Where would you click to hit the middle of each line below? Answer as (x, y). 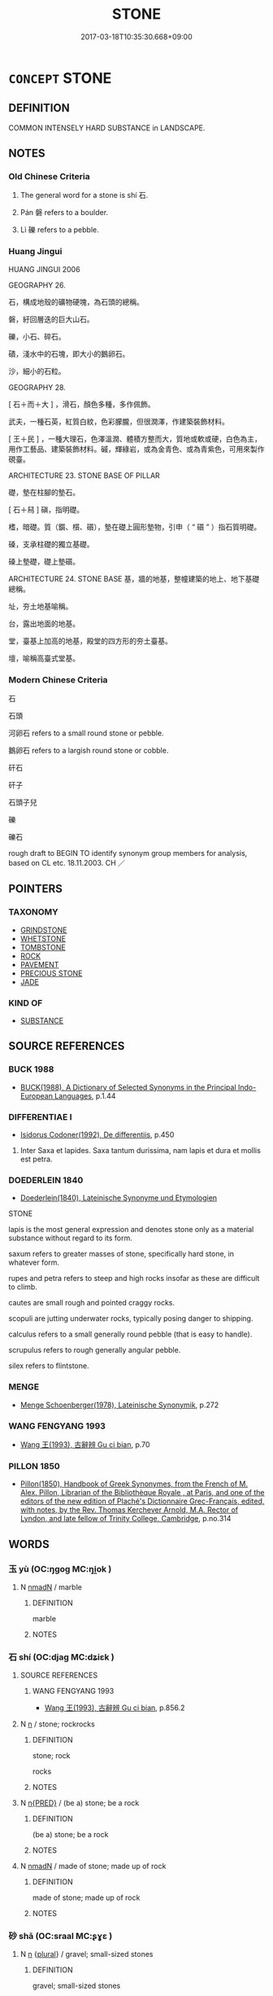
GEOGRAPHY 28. (37, 387)
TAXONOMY (33, 912)
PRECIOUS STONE (51, 973)
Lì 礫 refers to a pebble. (59, 230)
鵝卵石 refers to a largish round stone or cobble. (89, 751)
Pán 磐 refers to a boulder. (64, 213)
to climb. (23, 1287)
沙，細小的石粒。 (37, 371)
